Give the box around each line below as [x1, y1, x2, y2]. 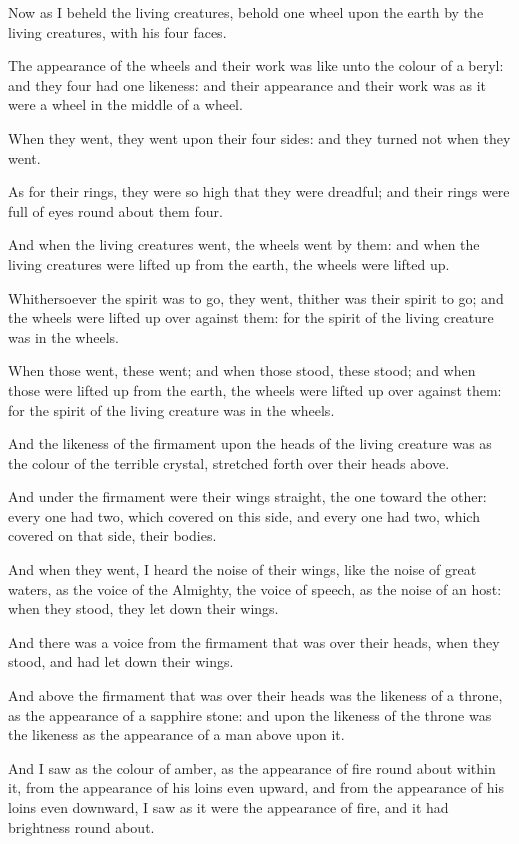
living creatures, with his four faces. [8, 21, 227, 42]
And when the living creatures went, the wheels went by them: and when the [8, 234, 480, 255]
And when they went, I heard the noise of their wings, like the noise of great [8, 559, 477, 580]
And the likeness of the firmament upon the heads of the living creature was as [8, 433, 492, 454]
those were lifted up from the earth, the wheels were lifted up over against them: [8, 379, 502, 400]
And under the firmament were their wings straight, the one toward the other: [8, 486, 487, 507]
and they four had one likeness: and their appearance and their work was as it [8, 74, 487, 95]
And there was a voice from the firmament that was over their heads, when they [8, 631, 500, 652]
